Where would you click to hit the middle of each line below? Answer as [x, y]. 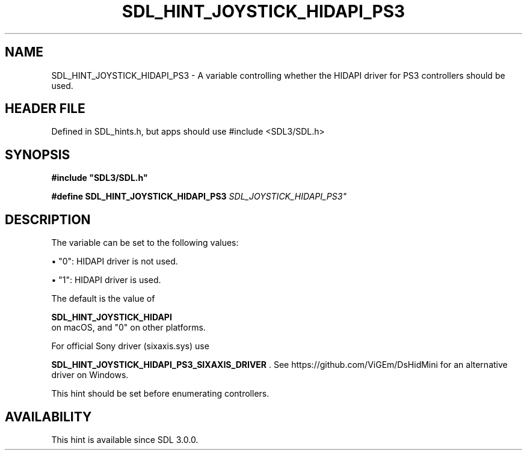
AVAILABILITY [48, 417]
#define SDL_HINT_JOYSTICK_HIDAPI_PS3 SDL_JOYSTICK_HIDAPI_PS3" [199, 197]
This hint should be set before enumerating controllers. [160, 394]
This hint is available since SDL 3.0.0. [125, 439]
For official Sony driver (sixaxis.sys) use [130, 346]
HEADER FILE [45, 109]
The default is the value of [103, 299]
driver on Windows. [90, 375]
